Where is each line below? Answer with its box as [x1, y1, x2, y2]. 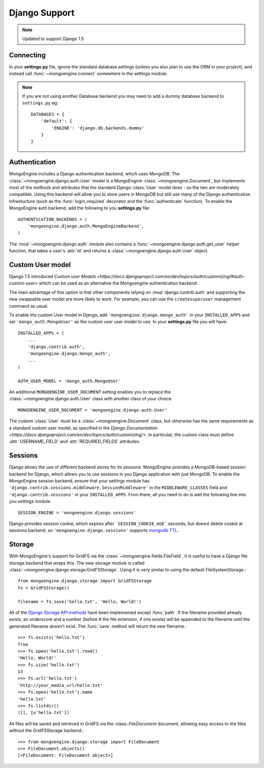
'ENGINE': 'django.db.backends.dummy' [51, 125, 144, 131]
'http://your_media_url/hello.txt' [18, 682, 103, 688]
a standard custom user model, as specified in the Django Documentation [9, 425, 158, 431]
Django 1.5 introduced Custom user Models [9, 274, 96, 280]
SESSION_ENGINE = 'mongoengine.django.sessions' [18, 510, 136, 515]
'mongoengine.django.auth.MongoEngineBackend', [27, 223, 144, 229]
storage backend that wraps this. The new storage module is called [9, 560, 145, 566]
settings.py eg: [22, 100, 59, 106]
